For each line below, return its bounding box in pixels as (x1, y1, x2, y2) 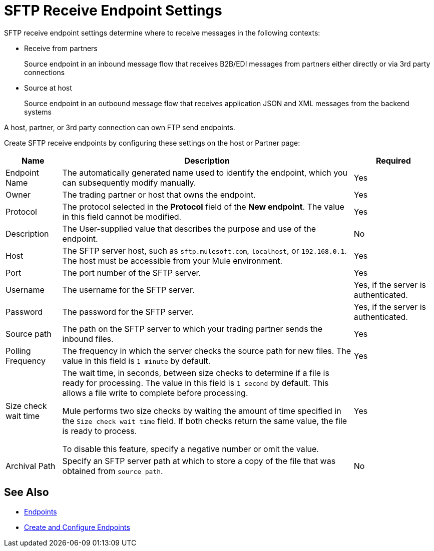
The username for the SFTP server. (62, 284, 195, 295)
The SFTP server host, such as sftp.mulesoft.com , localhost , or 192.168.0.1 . (62, 245, 347, 256)
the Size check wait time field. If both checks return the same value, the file (62, 415, 347, 426)
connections (24, 68, 65, 77)
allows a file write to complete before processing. (62, 387, 248, 398)
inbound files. (62, 333, 114, 344)
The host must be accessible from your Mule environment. (62, 255, 283, 266)
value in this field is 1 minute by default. (62, 355, 211, 366)
